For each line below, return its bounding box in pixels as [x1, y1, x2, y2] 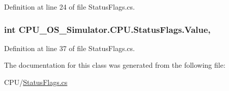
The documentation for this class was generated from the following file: [4, 60, 225, 70]
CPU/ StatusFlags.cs [4, 77, 68, 87]
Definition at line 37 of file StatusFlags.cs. [4, 42, 135, 53]
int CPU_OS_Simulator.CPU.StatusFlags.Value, [4, 23, 211, 35]
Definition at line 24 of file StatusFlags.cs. [4, 2, 135, 12]
